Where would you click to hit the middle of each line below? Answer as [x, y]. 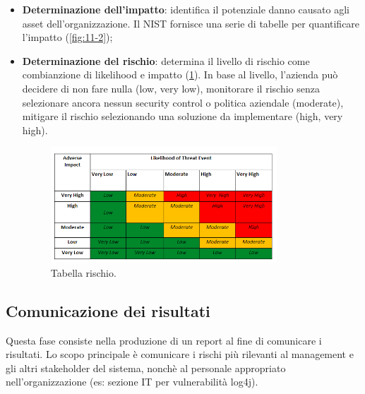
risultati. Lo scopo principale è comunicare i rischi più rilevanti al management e [180, 354]
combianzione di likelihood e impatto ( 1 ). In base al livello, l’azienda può [180, 74]
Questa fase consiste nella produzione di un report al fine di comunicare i [164, 340]
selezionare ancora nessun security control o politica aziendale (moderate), [183, 102]
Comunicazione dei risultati [108, 310]
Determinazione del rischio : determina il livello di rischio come [166, 60]
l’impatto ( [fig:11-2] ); [67, 37]
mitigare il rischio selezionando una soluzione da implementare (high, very [182, 116]
